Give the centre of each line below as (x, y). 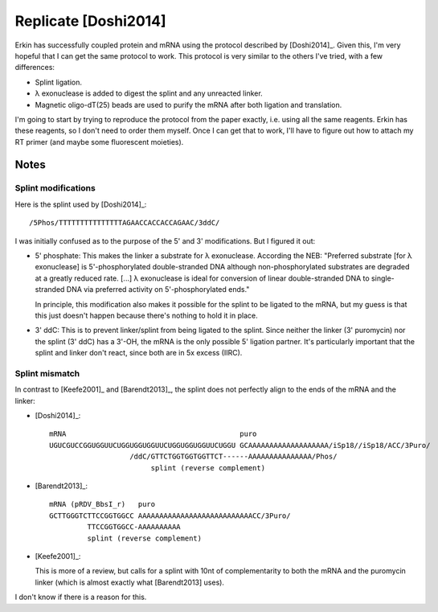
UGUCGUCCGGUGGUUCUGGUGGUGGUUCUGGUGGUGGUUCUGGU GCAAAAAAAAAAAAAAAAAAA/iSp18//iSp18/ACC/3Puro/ (240, 445)
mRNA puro (153, 434)
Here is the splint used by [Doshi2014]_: (81, 204)
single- (383, 278)
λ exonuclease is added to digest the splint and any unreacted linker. (149, 93)
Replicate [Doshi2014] (90, 21)
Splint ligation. (59, 82)
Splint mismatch (47, 373)
